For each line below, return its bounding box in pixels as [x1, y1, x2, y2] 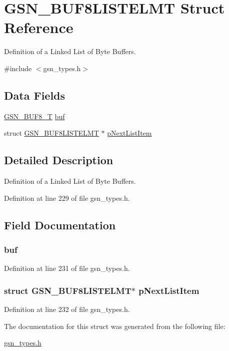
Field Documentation [4, 217, 116, 232]
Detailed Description [4, 152, 113, 168]
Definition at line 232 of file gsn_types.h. [4, 304, 130, 314]
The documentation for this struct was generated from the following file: [4, 320, 225, 331]
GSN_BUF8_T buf [4, 111, 65, 121]
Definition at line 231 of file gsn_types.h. [4, 263, 130, 273]
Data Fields [4, 87, 65, 103]
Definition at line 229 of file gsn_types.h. [4, 192, 130, 203]
